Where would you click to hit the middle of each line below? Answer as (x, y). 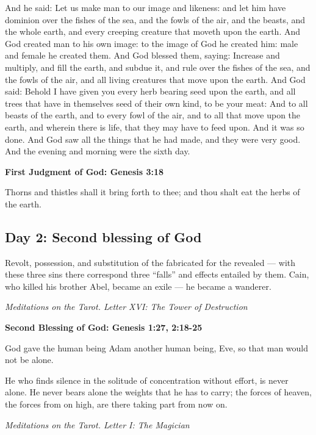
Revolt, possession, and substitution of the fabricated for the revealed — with (150, 262)
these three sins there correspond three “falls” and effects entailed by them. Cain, (157, 274)
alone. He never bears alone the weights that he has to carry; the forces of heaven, (158, 392)
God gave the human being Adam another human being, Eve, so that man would (157, 347)
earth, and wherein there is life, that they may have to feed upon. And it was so (155, 127)
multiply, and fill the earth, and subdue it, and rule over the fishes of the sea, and (158, 67)
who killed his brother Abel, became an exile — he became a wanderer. (138, 286)
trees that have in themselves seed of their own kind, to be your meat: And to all (156, 103)
